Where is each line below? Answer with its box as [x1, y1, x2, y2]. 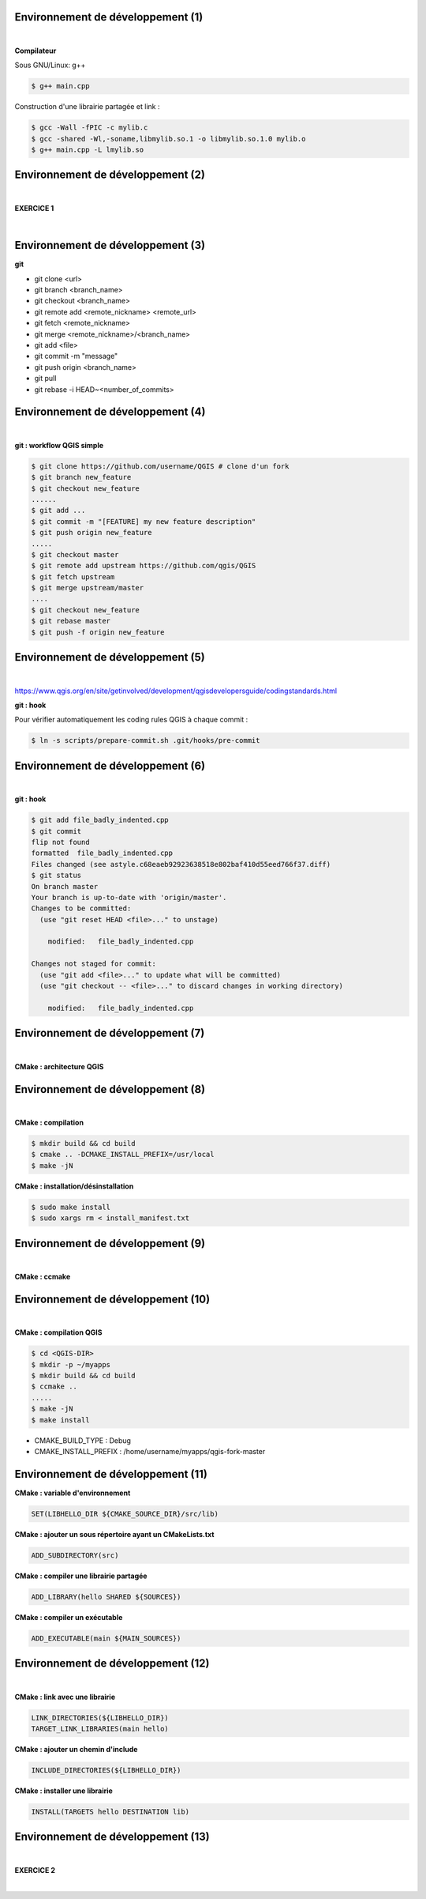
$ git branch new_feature [31, 473, 132, 482]
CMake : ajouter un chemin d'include [14, 1745, 138, 1754]
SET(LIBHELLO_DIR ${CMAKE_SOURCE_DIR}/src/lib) [31, 1509, 219, 1518]
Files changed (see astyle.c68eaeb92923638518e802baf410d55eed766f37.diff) [31, 860, 331, 868]
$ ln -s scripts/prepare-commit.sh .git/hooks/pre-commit [31, 736, 260, 745]
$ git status [31, 871, 82, 880]
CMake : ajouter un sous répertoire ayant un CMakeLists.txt [14, 1529, 215, 1539]
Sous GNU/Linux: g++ [14, 60, 86, 70]
